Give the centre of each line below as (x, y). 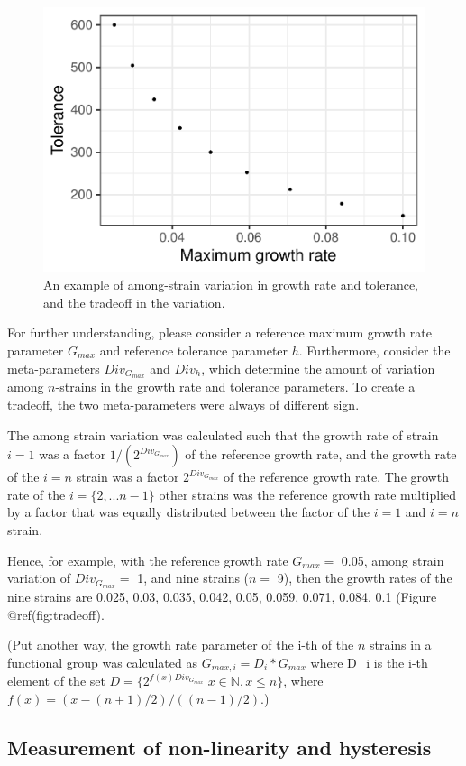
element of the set (56, 681)
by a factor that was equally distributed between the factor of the (188, 512)
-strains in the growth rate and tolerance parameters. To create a (235, 387)
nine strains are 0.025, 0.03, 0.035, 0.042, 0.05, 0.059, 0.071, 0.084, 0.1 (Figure (222, 596)
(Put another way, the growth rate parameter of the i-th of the (181, 645)
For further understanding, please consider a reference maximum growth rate (219, 332)
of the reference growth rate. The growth (336, 477)
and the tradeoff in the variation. (134, 302)
